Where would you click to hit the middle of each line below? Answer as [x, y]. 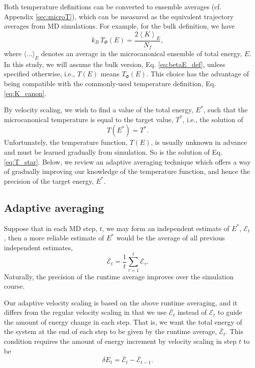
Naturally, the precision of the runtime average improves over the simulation [119, 276]
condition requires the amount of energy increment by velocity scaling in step [120, 341]
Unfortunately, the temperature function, [66, 142]
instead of [192, 312]
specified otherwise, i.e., [40, 74]
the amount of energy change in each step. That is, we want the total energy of [123, 321]
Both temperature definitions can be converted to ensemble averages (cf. [113, 6]
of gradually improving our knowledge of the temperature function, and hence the [127, 171]
